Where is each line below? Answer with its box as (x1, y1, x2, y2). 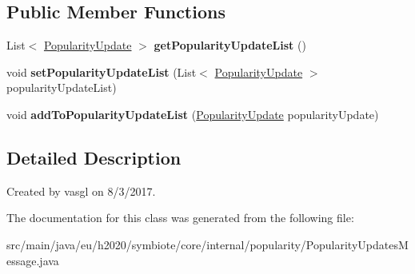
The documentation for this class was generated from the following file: (6, 209, 354, 226)
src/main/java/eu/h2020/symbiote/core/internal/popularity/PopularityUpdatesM (6, 236, 409, 252)
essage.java (6, 252, 59, 268)
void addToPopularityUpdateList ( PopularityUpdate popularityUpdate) (6, 105, 379, 122)
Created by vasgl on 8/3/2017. (6, 182, 156, 199)
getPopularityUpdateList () (154, 37, 306, 54)
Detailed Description (6, 145, 182, 169)
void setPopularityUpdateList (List (6, 63, 197, 80)
